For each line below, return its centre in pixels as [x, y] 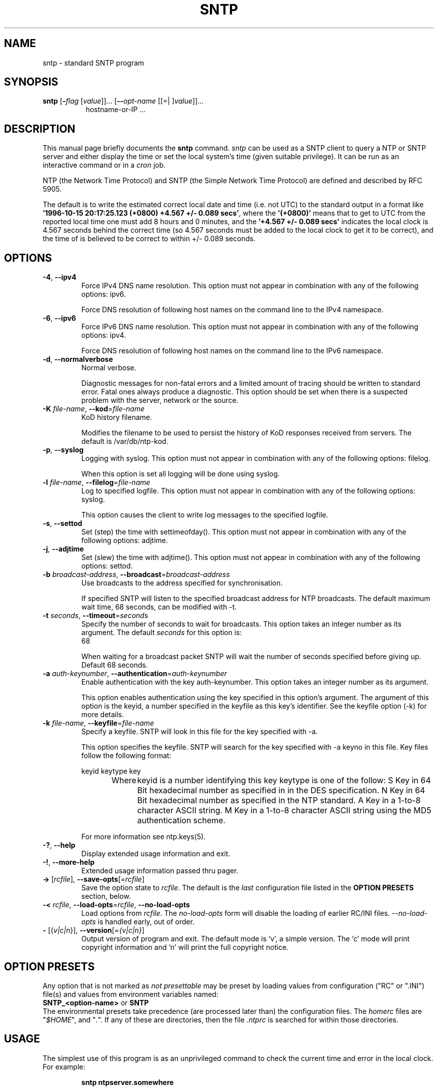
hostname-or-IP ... [116, 110]
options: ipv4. [103, 335]
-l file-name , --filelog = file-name [96, 482]
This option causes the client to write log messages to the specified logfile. [205, 515]
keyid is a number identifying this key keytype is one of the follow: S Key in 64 [284, 780]
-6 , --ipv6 [59, 318]
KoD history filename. [116, 417]
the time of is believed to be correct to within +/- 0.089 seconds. [149, 239]
